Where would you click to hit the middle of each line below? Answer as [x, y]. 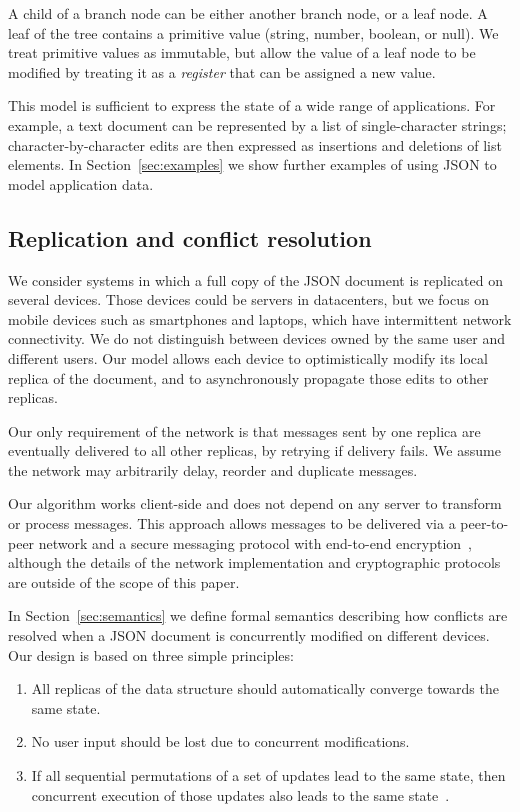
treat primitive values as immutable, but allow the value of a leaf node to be [242, 52]
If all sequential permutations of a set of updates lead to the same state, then [268, 775]
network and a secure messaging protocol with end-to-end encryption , [255, 542]
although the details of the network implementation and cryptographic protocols [254, 562]
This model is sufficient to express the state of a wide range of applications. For [252, 105]
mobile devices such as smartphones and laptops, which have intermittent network [260, 318]
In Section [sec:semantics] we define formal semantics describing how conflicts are [258, 615]
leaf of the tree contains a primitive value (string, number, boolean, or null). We [253, 32]
